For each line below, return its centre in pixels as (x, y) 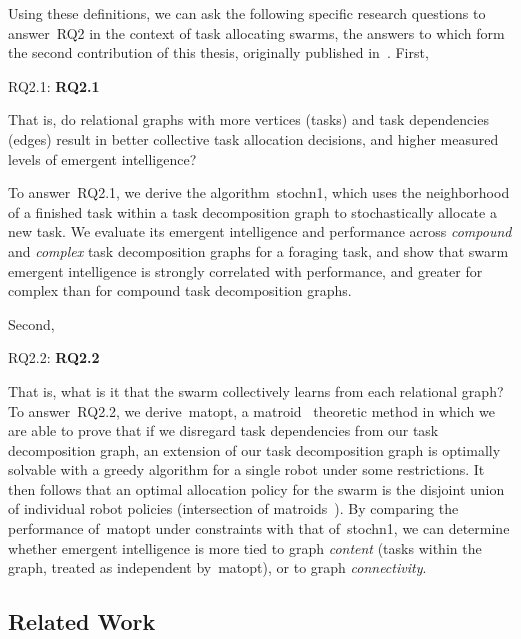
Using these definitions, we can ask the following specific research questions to (247, 13)
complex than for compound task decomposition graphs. (180, 290)
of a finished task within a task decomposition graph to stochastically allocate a (252, 211)
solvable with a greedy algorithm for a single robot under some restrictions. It (246, 469)
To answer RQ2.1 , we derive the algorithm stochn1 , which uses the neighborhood (259, 192)
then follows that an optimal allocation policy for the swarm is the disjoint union (256, 488)
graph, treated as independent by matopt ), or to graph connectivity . (217, 567)
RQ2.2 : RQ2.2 (54, 357)
